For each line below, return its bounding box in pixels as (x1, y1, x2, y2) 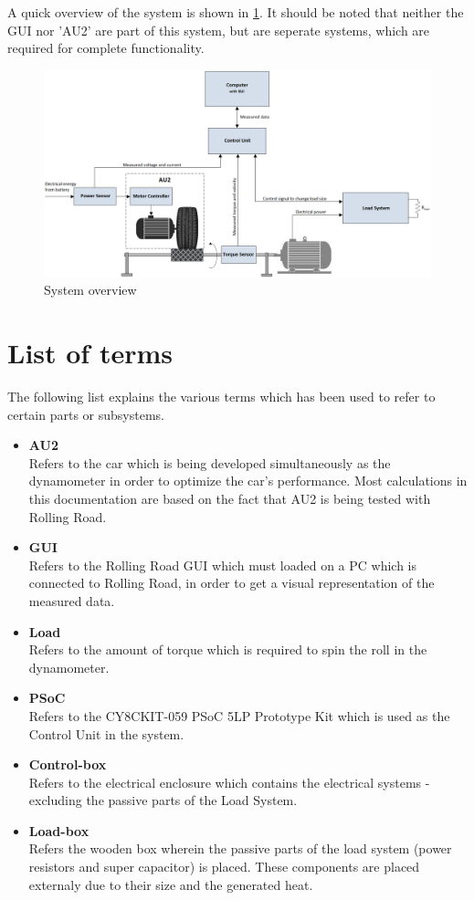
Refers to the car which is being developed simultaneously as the (28, 453, 391, 472)
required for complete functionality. (7, 38, 205, 58)
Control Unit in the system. (28, 724, 184, 743)
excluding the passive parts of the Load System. (28, 790, 298, 810)
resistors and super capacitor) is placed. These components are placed (28, 857, 420, 876)
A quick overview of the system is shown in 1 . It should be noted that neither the (7, 3, 464, 21)
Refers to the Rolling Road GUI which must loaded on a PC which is (28, 555, 417, 574)
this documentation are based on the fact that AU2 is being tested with (28, 488, 431, 508)
